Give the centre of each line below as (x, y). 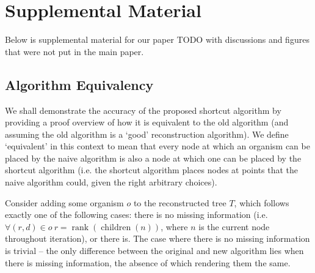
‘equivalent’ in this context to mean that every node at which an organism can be (157, 146)
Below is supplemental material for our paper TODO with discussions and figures (157, 39)
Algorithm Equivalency (79, 84)
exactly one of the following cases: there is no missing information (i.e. (136, 215)
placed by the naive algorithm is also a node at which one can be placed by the (153, 158)
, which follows (262, 202)
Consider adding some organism (64, 202)
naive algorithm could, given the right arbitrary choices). (111, 182)
